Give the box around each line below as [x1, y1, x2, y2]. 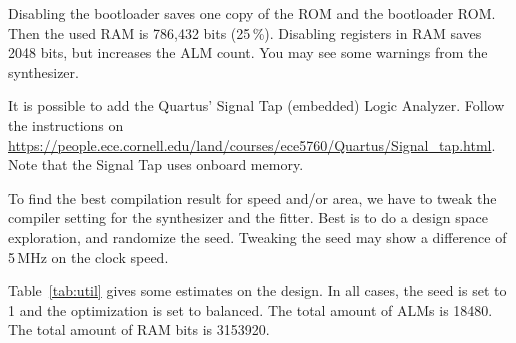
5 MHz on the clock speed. [8, 246, 169, 267]
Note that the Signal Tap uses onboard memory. [8, 154, 304, 175]
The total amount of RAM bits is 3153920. [8, 319, 270, 340]
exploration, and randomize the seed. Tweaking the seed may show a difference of [8, 226, 507, 247]
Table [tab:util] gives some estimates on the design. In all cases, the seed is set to [8, 280, 507, 301]
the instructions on [8, 114, 124, 135]
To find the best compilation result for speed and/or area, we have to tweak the [8, 187, 497, 208]
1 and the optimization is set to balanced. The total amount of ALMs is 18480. [8, 299, 493, 320]
